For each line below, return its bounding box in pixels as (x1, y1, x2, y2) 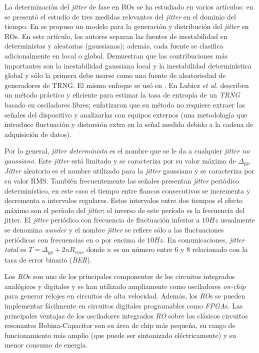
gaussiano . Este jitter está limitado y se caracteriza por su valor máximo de (4, 155, 236, 165)
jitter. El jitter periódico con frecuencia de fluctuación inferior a (4, 214, 200, 225)
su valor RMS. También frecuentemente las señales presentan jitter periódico (4, 175, 239, 185)
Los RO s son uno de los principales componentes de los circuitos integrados (4, 271, 235, 281)
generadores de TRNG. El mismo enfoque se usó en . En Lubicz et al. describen (4, 79, 249, 90)
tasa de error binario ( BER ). (4, 254, 92, 264)
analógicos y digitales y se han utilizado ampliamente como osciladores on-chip (4, 280, 246, 291)
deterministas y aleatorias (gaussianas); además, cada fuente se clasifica (4, 40, 223, 51)
